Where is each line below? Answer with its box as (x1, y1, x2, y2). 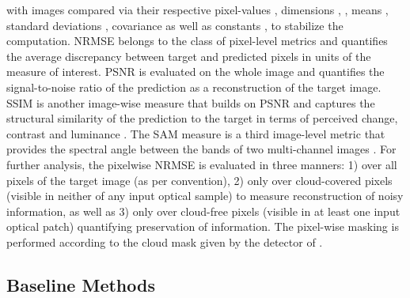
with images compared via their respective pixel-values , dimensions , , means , (6, 2, 389, 17)
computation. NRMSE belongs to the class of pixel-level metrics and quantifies (6, 32, 388, 49)
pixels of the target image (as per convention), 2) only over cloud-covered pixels (6, 172, 393, 188)
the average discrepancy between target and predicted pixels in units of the (6, 47, 371, 64)
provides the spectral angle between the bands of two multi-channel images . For (6, 141, 397, 157)
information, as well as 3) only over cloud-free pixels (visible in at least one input (6, 202, 401, 219)
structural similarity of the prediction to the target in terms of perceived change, (6, 110, 398, 126)
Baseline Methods (6, 272, 155, 296)
